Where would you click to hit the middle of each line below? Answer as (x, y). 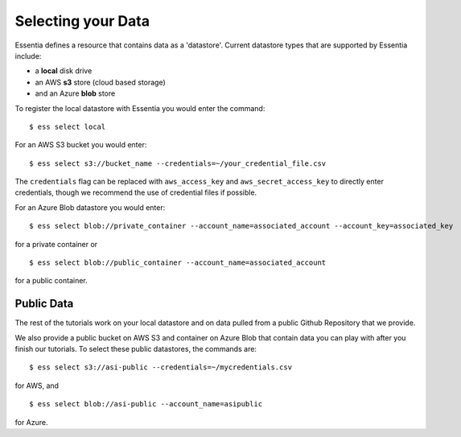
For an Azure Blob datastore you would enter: (90, 207)
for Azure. (31, 422)
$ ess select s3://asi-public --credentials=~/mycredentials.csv (161, 367)
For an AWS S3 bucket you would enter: (81, 145)
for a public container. (51, 281)
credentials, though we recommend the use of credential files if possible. (136, 192)
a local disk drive (64, 71)
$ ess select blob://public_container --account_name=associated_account (178, 263)
